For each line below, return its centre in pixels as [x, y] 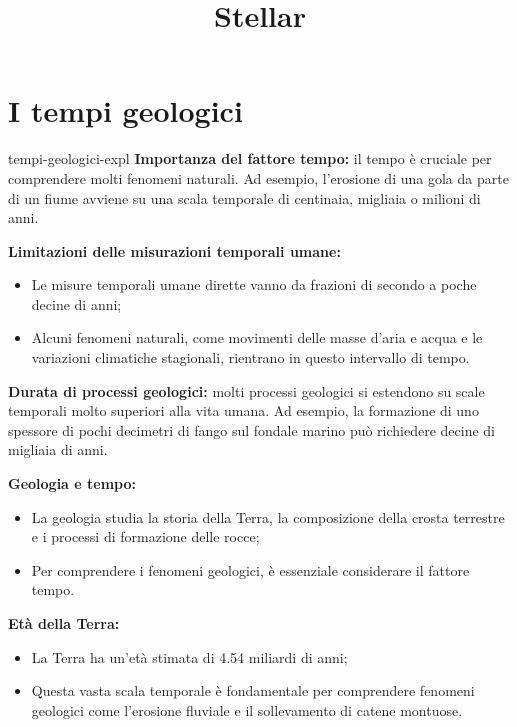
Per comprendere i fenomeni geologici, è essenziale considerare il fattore [250, 569]
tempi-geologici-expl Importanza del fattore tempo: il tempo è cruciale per [250, 158]
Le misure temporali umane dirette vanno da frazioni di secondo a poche [254, 284]
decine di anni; [76, 303]
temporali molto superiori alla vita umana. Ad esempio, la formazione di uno [243, 410]
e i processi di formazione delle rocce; [145, 536]
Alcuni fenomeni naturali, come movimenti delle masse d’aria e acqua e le [257, 337]
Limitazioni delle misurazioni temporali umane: [174, 250]
